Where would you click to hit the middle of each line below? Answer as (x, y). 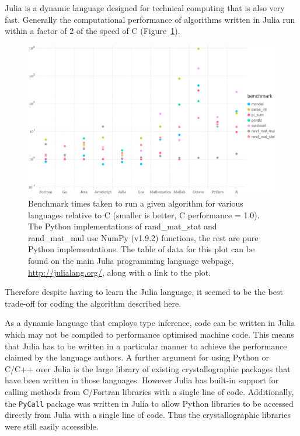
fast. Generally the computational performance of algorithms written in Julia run (150, 19)
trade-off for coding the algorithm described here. (93, 303)
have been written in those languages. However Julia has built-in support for (142, 380)
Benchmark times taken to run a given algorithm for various (136, 203)
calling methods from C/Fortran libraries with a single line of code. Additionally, (149, 392)
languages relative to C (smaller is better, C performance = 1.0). (144, 214)
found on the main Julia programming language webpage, (131, 261)
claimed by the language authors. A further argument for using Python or (137, 357)
